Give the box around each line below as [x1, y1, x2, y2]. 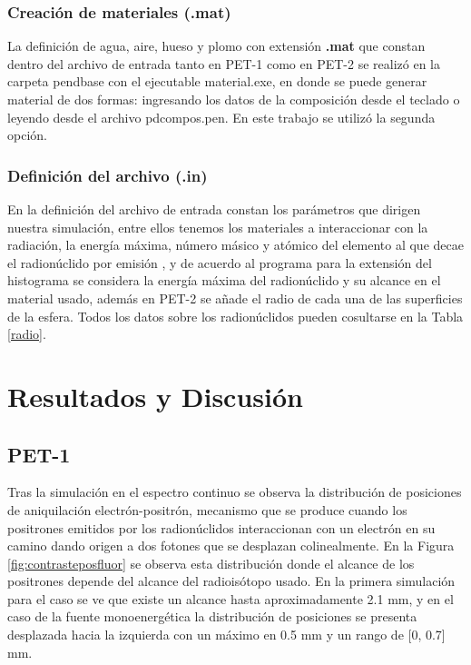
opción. [7, 125, 47, 144]
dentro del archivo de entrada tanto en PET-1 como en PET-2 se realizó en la [7, 54, 440, 73]
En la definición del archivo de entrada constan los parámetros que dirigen [7, 200, 421, 218]
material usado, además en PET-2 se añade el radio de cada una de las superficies [7, 288, 463, 307]
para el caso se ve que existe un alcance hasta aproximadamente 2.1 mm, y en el [7, 589, 454, 608]
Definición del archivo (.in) [7, 164, 208, 186]
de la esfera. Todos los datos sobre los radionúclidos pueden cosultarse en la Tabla [7, 306, 464, 325]
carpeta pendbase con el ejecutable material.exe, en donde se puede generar [7, 72, 427, 91]
